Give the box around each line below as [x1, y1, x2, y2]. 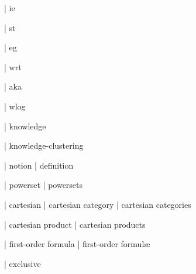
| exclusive [4, 257, 41, 269]
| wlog [4, 100, 26, 112]
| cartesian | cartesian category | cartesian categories [4, 198, 191, 210]
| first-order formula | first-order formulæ [4, 238, 150, 250]
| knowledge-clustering [4, 139, 84, 152]
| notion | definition [4, 159, 74, 171]
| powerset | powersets [4, 179, 83, 191]
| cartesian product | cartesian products [4, 218, 146, 230]
